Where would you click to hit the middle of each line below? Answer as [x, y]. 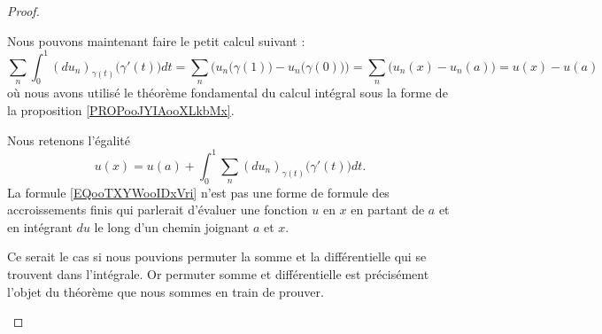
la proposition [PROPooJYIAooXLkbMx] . [121, 110]
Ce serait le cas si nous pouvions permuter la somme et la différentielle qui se [217, 256]
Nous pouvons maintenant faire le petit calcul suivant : [156, 40]
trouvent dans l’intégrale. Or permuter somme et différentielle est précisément [218, 273]
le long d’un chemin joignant [172, 226]
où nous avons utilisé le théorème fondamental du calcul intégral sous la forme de [228, 93]
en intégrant [40, 226]
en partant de [388, 210]
